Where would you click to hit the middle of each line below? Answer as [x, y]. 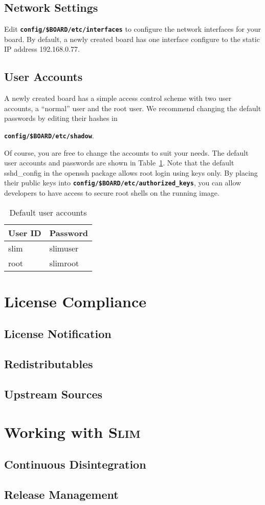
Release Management [61, 494]
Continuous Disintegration [75, 464]
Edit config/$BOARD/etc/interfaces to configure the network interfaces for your [132, 29]
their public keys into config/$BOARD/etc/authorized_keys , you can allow [123, 183]
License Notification [58, 334]
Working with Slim [72, 432]
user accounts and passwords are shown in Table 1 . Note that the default [119, 163]
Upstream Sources [53, 394]
